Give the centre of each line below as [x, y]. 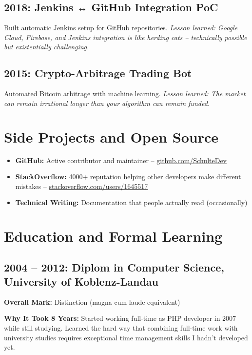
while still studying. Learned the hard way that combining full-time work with [121, 328]
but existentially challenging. [47, 47]
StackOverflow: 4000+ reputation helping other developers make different [128, 177]
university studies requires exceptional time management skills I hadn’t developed [126, 337]
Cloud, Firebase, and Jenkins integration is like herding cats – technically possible [126, 37]
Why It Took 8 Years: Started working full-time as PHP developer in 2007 [120, 318]
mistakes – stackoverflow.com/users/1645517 [82, 186]
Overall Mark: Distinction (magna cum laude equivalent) [92, 302]
